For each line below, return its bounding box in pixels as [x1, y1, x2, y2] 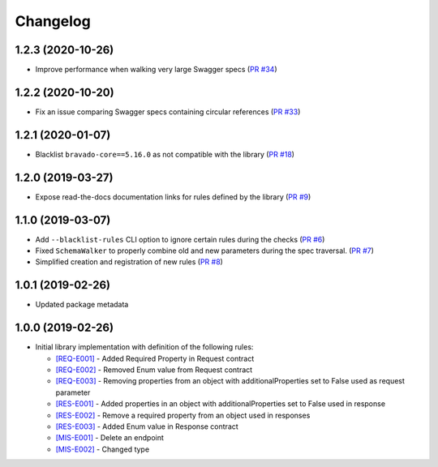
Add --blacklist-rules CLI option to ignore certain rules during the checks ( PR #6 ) [35, 234, 325, 244]
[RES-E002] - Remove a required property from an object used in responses [55, 410, 311, 420]
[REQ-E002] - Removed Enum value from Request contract [55, 365, 253, 375]
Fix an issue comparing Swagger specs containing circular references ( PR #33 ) [35, 106, 301, 117]
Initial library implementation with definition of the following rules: [35, 342, 254, 352]
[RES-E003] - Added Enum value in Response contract [55, 422, 238, 431]
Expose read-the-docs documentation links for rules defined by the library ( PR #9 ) [35, 191, 311, 202]
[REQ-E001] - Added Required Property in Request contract [55, 353, 255, 363]
